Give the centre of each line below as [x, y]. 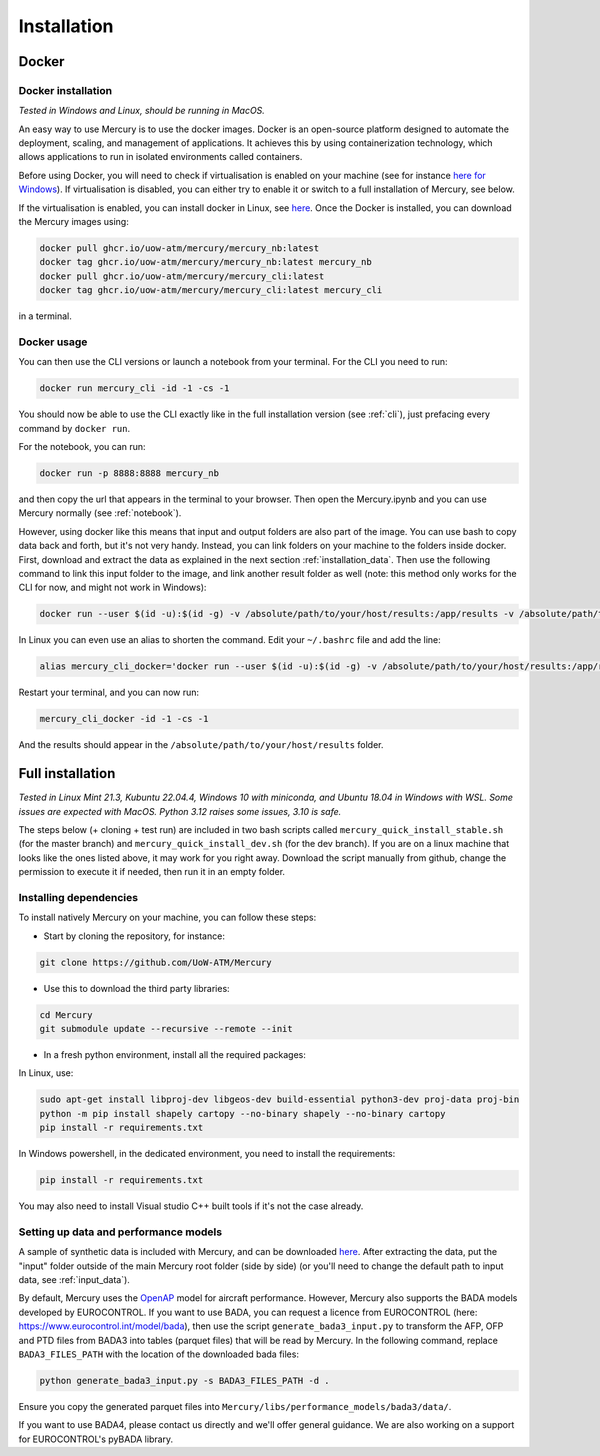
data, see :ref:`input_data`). [74, 1280]
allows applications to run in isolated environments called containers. [160, 157]
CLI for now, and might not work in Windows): [112, 587]
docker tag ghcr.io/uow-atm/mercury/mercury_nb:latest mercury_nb [205, 262]
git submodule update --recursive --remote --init [166, 1029]
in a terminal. [45, 316]
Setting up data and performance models [120, 1232]
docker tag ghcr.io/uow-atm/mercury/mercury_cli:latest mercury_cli [211, 290]
